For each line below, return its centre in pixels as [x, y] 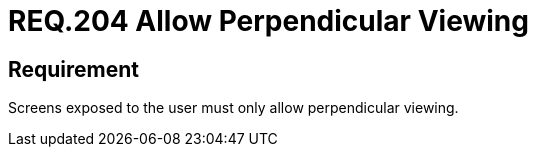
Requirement [74, 69]
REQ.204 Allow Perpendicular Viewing [268, 21]
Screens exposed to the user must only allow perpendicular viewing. [233, 108]
